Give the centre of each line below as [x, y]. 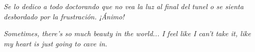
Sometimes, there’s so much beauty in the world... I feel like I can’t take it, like [127, 33]
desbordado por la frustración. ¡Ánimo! [64, 16]
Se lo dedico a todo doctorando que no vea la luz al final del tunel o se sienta [124, 6]
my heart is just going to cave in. [56, 43]
